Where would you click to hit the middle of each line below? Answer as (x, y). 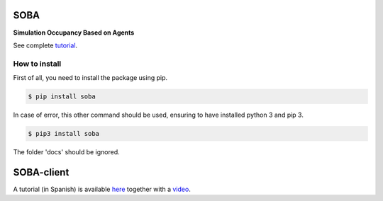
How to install (37, 64)
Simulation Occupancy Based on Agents (74, 33)
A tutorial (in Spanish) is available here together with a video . (102, 189)
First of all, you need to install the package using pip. (90, 78)
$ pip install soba (62, 97)
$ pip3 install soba (63, 133)
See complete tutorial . (45, 45)
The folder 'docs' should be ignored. (66, 151)
